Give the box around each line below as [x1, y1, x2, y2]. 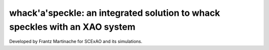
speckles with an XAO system [9, 21, 135, 32]
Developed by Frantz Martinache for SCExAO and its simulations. [9, 39, 142, 45]
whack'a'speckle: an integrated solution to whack [9, 7, 220, 18]
